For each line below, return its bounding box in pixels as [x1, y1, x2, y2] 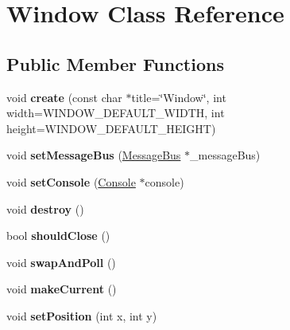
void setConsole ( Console [6, 173, 136, 190]
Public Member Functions [6, 51, 224, 76]
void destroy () [6, 200, 84, 217]
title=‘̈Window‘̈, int [131, 88, 226, 105]
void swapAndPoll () [6, 253, 116, 270]
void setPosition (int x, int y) [6, 307, 157, 324]
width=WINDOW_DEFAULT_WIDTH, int [6, 104, 225, 121]
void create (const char [6, 88, 122, 105]
